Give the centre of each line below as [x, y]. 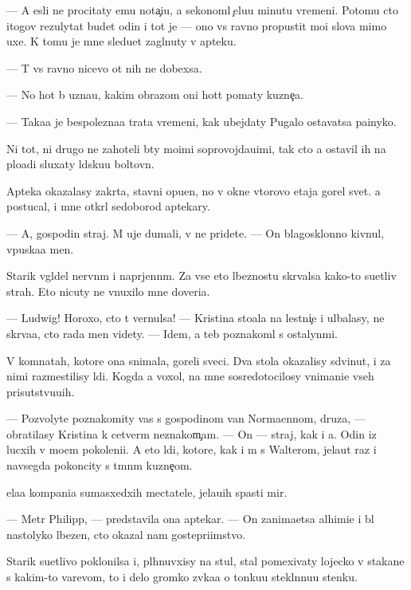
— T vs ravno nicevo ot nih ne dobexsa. [104, 67]
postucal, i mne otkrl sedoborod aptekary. [108, 206]
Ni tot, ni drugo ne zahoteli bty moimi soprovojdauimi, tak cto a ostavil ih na [196, 148]
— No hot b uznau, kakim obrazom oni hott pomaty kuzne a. [155, 94]
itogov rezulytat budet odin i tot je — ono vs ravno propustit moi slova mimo [197, 25]
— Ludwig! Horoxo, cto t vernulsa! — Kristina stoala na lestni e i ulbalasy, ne [196, 318]
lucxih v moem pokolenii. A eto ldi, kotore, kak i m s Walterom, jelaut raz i [192, 449]
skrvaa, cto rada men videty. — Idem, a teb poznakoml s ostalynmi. [172, 333]
